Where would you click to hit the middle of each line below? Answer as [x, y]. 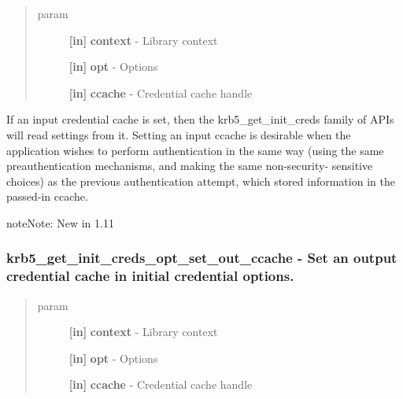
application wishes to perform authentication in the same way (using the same [195, 150]
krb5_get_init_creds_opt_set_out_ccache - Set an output [202, 258]
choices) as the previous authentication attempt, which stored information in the [201, 181]
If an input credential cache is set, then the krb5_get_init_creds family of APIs [200, 119]
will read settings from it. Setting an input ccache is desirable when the [179, 134]
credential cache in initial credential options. [150, 276]
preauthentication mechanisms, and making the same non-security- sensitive [190, 166]
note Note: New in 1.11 [60, 222]
